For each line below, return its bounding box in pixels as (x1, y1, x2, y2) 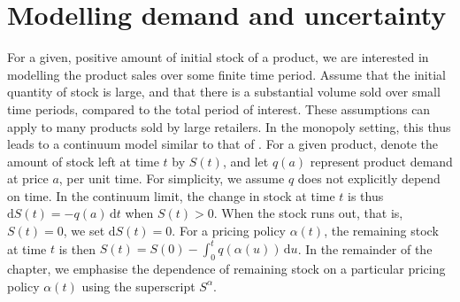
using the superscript (81, 276, 195, 295)
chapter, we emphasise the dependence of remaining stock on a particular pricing (7, 259, 446, 277)
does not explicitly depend (297, 169, 441, 188)
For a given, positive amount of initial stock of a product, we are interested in (7, 48, 429, 66)
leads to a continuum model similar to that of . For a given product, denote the (7, 135, 438, 153)
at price (7, 169, 49, 188)
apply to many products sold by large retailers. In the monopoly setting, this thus (7, 117, 451, 136)
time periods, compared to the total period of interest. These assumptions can (7, 99, 431, 118)
